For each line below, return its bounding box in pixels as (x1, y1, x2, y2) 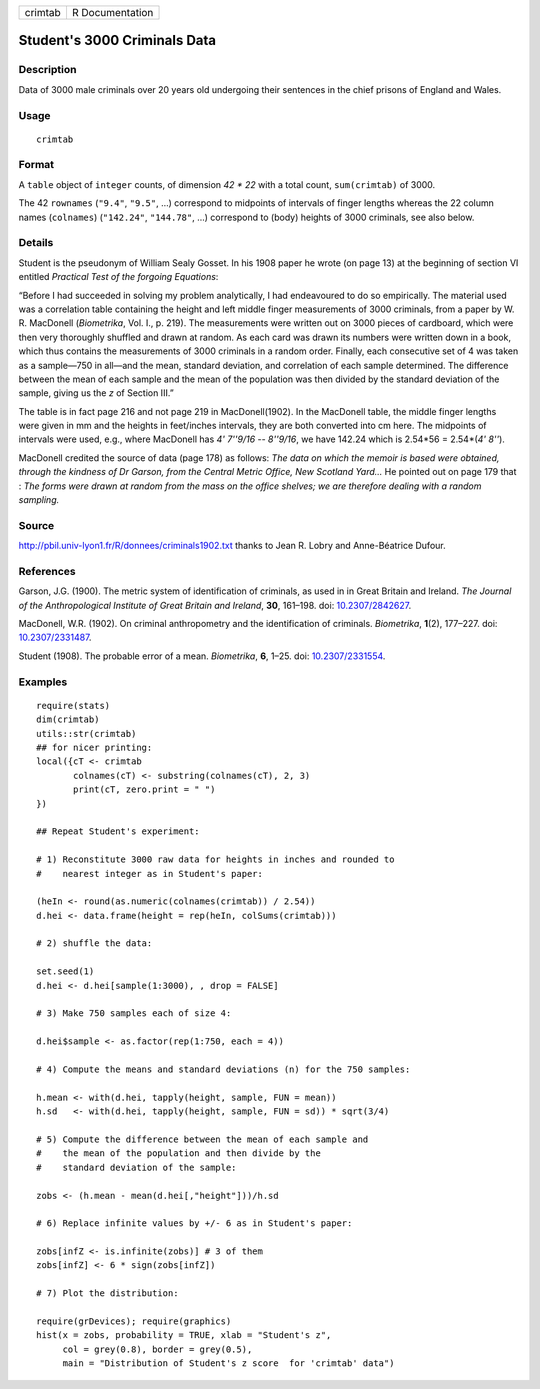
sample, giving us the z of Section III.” (18, 387, 174, 399)
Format (18, 158, 55, 172)
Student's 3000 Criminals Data (18, 32, 217, 49)
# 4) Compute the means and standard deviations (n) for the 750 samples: (36, 1063, 411, 1075)
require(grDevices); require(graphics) (36, 1316, 232, 1327)
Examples (18, 675, 68, 689)
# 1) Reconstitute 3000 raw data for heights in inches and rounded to (36, 854, 395, 865)
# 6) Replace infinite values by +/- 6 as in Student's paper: (36, 1218, 353, 1229)
